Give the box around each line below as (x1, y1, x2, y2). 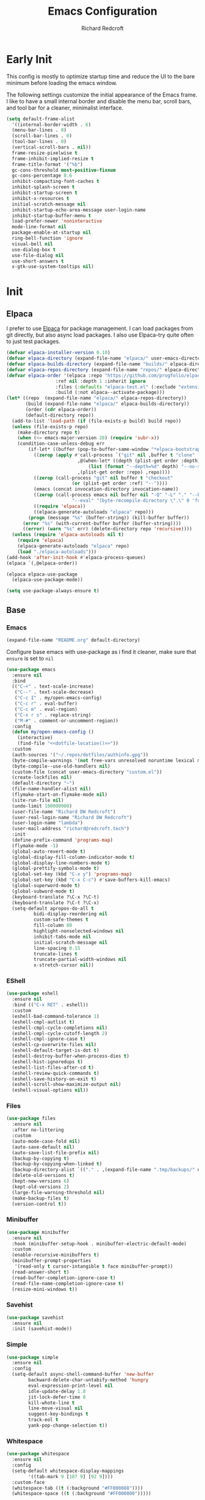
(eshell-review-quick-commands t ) (12, 1070, 99, 1076)
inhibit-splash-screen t (12, 184, 75, 190)
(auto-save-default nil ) (12, 1144, 75, 1150)
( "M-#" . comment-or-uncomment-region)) (14, 718, 119, 724)
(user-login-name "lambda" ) (12, 820, 84, 826)
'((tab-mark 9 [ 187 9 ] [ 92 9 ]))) (28, 1473, 113, 1480)
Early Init (6, 52, 52, 66)
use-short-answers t (12, 258, 64, 264)
